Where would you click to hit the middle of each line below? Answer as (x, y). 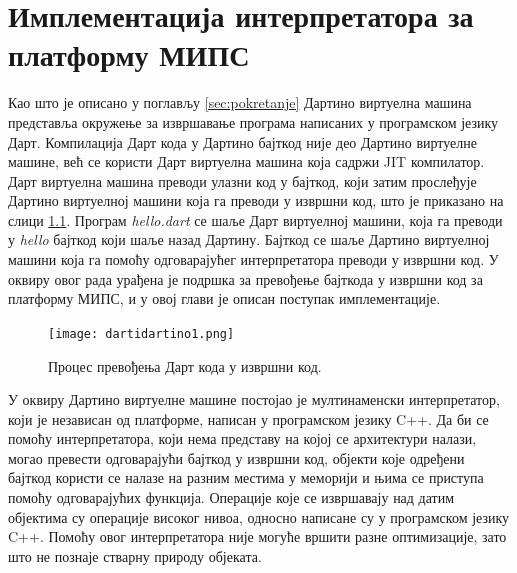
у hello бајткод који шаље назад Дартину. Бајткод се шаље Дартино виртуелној (249, 239)
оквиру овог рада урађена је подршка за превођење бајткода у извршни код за (245, 278)
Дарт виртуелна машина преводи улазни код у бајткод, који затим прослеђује (242, 180)
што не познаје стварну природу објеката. (135, 555)
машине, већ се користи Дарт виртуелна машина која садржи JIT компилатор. (246, 161)
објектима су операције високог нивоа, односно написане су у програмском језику (259, 516)
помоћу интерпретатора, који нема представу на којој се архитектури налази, (242, 438)
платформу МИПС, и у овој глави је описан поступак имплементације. (224, 298)
